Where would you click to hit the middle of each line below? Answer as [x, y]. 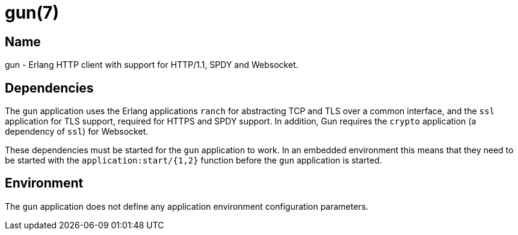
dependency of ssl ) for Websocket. [77, 132]
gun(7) [32, 13]
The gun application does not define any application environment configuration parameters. [187, 206]
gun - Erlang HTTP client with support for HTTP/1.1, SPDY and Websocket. [152, 65]
